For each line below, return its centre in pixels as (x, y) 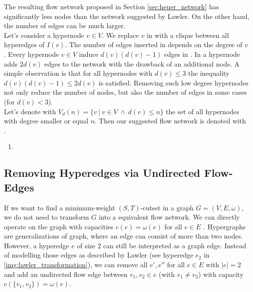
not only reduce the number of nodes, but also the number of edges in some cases (126, 92)
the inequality (209, 73)
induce (89, 54)
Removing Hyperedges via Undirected (102, 173)
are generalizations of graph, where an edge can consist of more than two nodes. (124, 236)
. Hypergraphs (224, 226)
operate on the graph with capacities (59, 226)
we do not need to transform (47, 217)
